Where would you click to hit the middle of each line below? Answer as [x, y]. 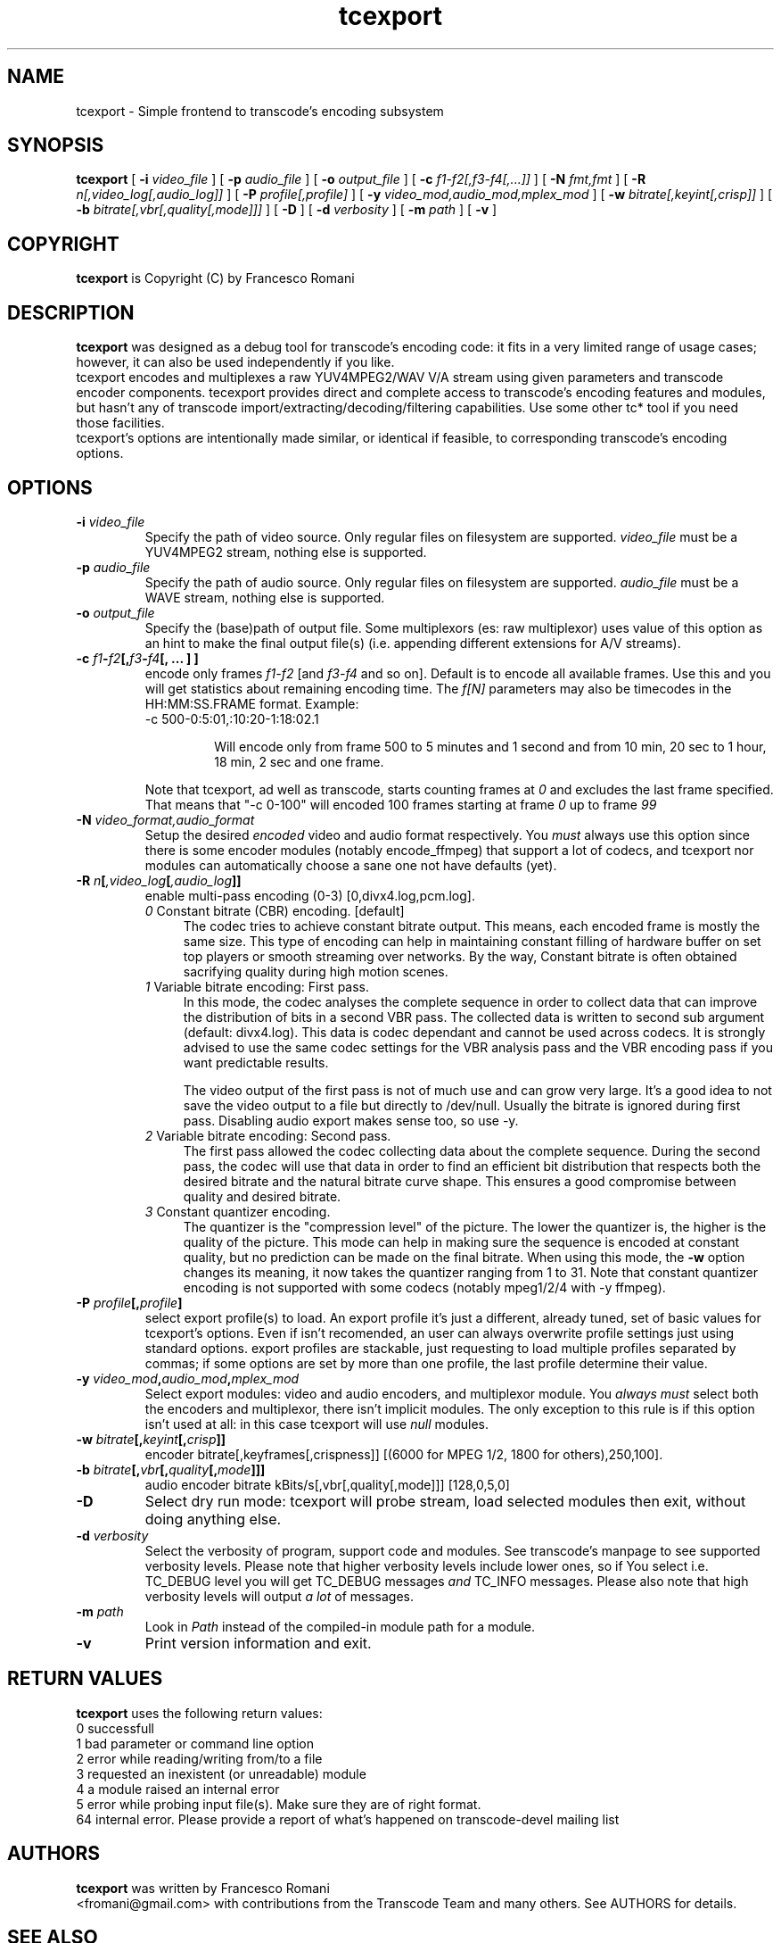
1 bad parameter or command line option [195, 1743]
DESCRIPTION [71, 312]
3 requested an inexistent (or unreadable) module [221, 1773]
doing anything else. [213, 1519]
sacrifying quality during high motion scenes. [316, 971]
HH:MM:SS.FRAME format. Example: [252, 703]
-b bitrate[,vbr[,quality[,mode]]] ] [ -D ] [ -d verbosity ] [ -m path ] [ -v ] [287, 210]
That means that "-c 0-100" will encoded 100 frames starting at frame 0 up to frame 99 [401, 804]
